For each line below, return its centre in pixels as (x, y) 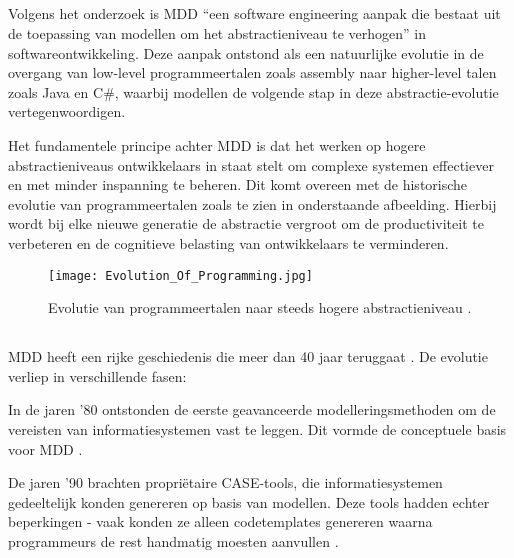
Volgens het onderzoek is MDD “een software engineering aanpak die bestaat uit (254, 13)
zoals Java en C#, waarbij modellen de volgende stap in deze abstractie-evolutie (253, 91)
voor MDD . (45, 448)
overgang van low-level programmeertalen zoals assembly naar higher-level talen (252, 72)
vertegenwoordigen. (67, 111)
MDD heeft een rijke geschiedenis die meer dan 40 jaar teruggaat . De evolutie (248, 356)
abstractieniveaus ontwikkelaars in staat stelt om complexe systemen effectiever (251, 164)
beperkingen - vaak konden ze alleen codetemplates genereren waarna (220, 521)
